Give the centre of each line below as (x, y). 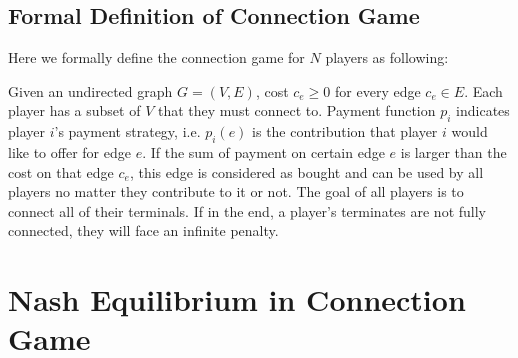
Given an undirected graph (90, 90)
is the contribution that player (345, 131)
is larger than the (453, 151)
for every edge (378, 90)
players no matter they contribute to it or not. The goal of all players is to (236, 191)
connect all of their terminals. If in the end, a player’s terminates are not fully (247, 210)
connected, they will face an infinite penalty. (143, 230)
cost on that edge (61, 171)
